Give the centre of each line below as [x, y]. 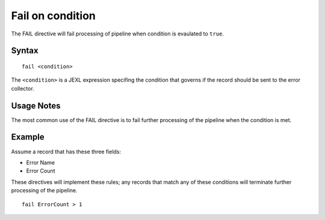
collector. [23, 88]
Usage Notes [36, 105]
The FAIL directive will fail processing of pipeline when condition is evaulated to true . [117, 34]
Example [28, 137]
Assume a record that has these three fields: [66, 151]
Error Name [41, 162]
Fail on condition [54, 16]
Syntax [25, 51]
